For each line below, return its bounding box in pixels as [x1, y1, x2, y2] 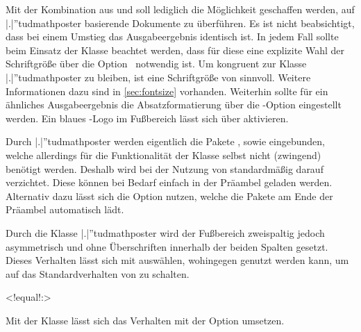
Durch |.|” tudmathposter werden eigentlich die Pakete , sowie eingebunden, [6, 134, 325, 149]
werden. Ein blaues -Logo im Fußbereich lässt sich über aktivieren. [6, 110, 289, 125]
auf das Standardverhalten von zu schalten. [6, 266, 190, 281]
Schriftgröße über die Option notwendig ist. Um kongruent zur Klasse [6, 56, 307, 71]
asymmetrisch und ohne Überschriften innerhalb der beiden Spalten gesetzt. [6, 239, 328, 254]
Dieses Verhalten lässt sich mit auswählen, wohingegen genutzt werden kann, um [6, 253, 349, 267]
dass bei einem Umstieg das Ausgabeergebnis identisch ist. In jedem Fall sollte [6, 29, 339, 44]
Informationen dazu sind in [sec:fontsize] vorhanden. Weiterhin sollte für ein [6, 83, 328, 98]
